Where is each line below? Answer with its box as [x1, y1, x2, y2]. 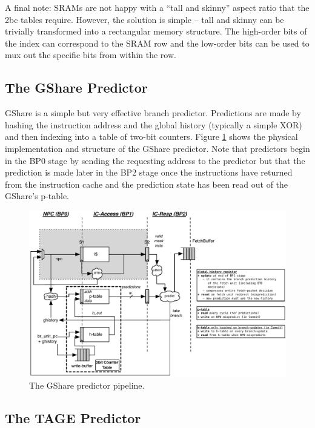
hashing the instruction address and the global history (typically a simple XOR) [5, 118, 302, 131]
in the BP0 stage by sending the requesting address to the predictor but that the [5, 154, 305, 166]
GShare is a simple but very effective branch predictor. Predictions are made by [5, 107, 301, 119]
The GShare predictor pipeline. [29, 378, 145, 391]
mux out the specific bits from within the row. [5, 48, 176, 61]
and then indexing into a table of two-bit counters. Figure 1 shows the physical [5, 130, 298, 143]
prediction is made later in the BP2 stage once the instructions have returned [5, 166, 293, 179]
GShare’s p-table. [5, 189, 70, 202]
